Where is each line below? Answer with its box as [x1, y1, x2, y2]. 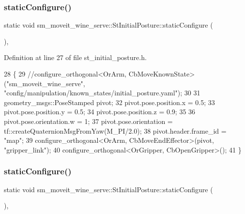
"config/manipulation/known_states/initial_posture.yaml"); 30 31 [4, 88, 200, 98]
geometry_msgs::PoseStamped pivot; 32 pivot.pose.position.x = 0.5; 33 [4, 97, 215, 107]
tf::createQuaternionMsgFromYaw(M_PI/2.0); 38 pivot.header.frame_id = [4, 125, 227, 136]
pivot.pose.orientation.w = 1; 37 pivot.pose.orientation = [4, 116, 173, 126]
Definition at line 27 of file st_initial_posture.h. [4, 52, 147, 62]
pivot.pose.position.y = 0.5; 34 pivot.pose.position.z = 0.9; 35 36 [4, 107, 196, 117]
